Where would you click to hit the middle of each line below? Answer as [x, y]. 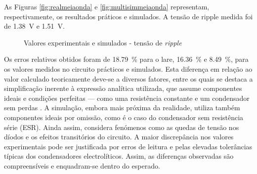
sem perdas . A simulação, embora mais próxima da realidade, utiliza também [122, 108]
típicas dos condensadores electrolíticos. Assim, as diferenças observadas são [119, 156]
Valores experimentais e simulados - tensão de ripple [103, 42]
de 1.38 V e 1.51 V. [34, 26]
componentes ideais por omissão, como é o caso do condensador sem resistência [124, 117]
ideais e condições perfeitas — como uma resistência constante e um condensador [127, 98]
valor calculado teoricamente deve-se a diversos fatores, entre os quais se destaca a [128, 78]
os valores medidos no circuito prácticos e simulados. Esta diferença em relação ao [128, 68]
